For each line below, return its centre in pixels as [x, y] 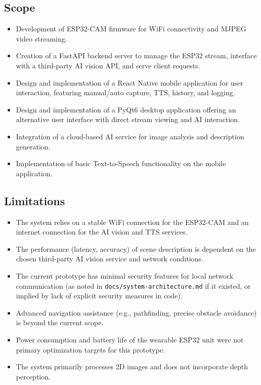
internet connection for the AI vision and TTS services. [102, 232]
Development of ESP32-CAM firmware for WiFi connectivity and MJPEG [131, 29]
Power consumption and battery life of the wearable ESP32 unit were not [130, 339]
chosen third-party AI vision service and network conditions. [110, 259]
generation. [33, 146]
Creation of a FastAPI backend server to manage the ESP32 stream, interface [136, 55]
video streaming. [41, 38]
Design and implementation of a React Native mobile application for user [129, 82]
